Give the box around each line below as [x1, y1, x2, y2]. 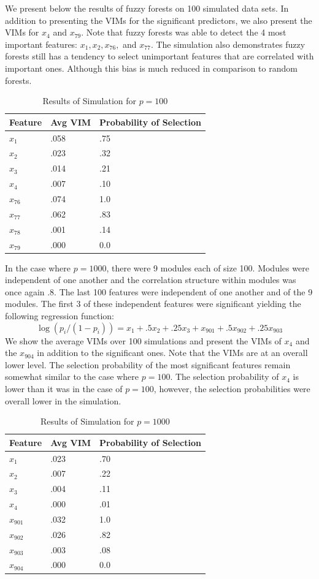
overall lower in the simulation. [5, 394, 121, 407]
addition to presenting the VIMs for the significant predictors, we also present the [5, 13, 312, 26]
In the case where [5, 261, 71, 274]
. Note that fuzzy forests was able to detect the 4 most [81, 26, 286, 39]
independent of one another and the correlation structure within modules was [5, 273, 296, 286]
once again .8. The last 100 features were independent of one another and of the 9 [5, 285, 313, 298]
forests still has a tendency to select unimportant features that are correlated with [5, 50, 314, 62]
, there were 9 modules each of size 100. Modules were [106, 261, 309, 274]
